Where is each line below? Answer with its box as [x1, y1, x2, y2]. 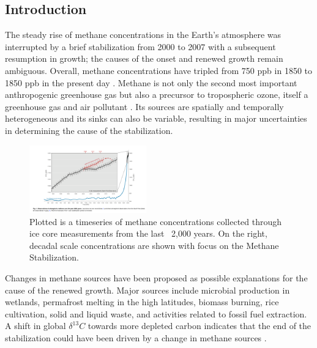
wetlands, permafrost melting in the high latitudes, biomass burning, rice [5, 295, 279, 308]
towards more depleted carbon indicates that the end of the [88, 319, 311, 332]
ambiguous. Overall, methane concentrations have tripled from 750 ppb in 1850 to [5, 64, 312, 76]
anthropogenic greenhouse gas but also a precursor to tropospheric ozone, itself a [5, 88, 308, 101]
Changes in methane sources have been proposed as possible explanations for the [5, 271, 308, 284]
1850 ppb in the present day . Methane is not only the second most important [5, 76, 297, 89]
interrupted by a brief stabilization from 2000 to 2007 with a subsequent [5, 40, 276, 53]
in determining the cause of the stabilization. [5, 124, 173, 136]
